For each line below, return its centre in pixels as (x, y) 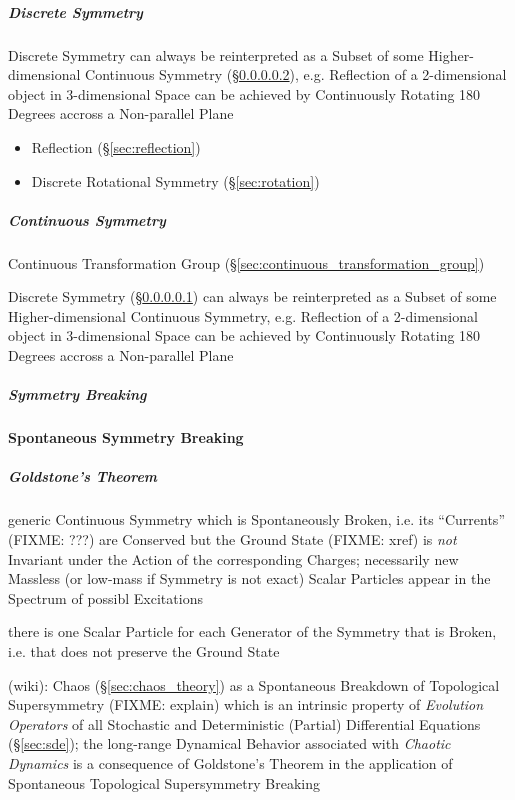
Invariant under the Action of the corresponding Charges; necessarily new (233, 558)
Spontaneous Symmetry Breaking (126, 437)
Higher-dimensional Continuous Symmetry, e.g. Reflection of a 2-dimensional (243, 315)
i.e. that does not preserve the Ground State (144, 650)
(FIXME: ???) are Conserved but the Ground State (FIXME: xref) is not (232, 538)
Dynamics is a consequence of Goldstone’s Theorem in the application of (230, 762)
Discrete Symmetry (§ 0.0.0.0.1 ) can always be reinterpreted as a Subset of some (252, 296)
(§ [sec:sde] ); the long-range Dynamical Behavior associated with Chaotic (229, 743)
